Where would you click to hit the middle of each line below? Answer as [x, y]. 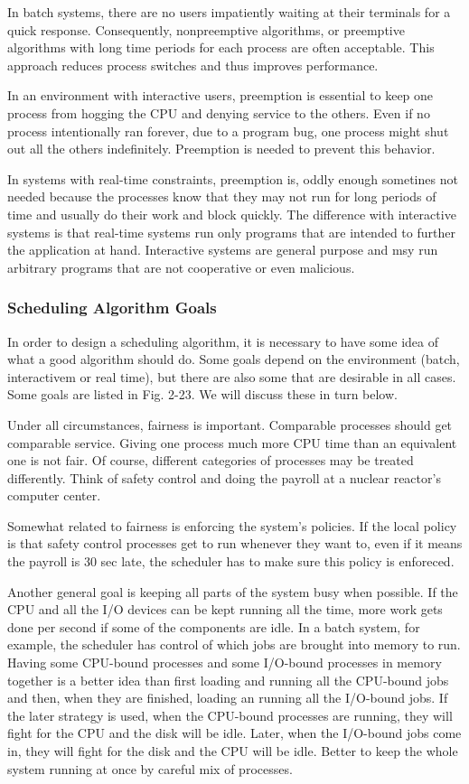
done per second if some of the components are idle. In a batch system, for [214, 626]
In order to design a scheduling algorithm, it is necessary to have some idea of [223, 341]
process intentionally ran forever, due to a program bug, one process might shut [228, 131]
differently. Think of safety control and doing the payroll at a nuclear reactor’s [224, 477]
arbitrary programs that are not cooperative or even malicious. [181, 267]
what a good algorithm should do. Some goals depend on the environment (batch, [234, 359]
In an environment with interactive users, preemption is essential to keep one [220, 95]
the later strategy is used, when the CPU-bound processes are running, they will [230, 715]
